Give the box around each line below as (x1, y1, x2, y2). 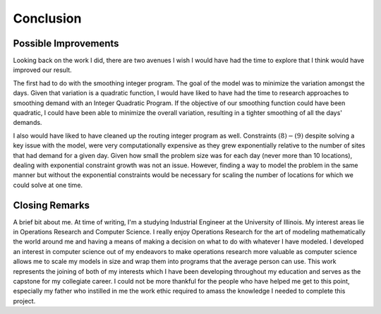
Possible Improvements (13, 37, 119, 49)
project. (13, 296, 36, 305)
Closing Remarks (13, 199, 90, 211)
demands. (13, 119, 42, 127)
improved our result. (13, 66, 72, 74)
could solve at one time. (13, 181, 83, 189)
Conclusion (13, 11, 82, 26)
